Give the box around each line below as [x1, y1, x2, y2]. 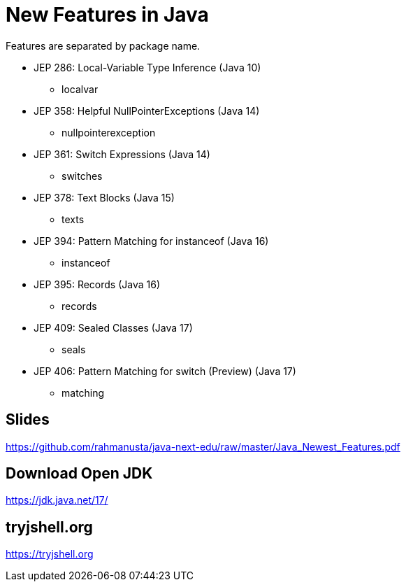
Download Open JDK [6, 465, 153, 483]
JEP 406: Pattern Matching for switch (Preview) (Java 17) [34, 365, 296, 377]
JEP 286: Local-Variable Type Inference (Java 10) [34, 61, 261, 73]
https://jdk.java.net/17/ [6, 494, 108, 507]
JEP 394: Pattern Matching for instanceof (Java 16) [34, 234, 269, 247]
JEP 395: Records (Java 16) [34, 278, 161, 290]
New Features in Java [6, 3, 209, 27]
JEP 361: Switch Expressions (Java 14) [34, 148, 210, 160]
